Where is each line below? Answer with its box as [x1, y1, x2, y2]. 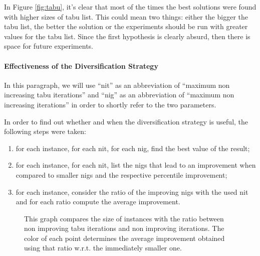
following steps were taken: [4, 126, 86, 137]
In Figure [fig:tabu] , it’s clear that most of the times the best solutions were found [4, 2, 256, 12]
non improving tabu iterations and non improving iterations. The [24, 223, 224, 233]
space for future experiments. [4, 41, 93, 51]
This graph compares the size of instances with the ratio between [24, 213, 224, 223]
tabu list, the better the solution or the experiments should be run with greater [4, 21, 248, 32]
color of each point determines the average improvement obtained [24, 232, 225, 243]
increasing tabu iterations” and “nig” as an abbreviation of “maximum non [4, 89, 234, 100]
